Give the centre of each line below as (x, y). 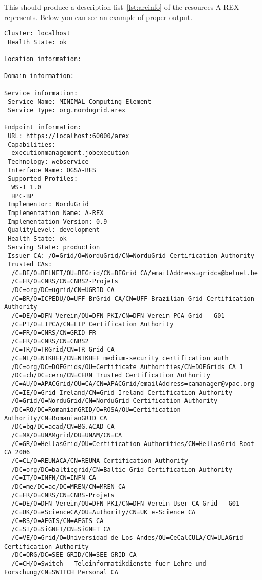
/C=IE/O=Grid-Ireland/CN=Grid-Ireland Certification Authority (122, 392)
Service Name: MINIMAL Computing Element (80, 102)
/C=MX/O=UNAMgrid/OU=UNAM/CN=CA (67, 436)
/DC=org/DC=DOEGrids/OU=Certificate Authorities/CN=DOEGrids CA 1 (127, 367)
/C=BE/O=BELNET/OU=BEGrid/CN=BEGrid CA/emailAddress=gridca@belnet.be (135, 273)
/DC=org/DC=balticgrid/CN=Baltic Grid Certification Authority (122, 469)
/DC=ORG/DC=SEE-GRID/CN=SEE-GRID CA (74, 555)
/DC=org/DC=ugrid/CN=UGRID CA (63, 290)
